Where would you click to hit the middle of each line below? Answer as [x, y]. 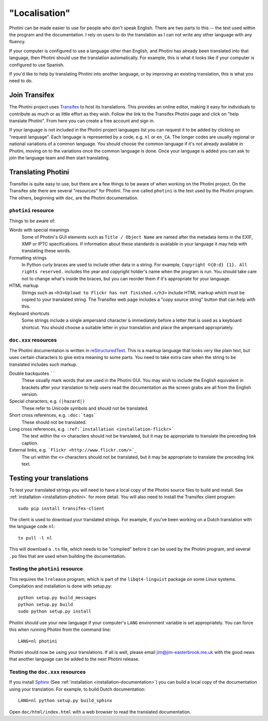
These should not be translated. [54, 422]
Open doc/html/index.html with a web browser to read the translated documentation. [100, 712]
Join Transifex [32, 95]
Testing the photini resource [46, 569]
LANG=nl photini [38, 641]
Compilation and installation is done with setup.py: [61, 586]
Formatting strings [28, 258]
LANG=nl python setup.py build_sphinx [65, 701]
